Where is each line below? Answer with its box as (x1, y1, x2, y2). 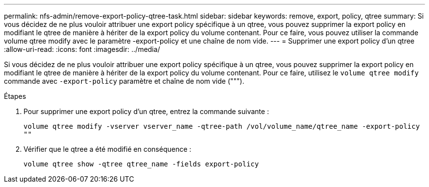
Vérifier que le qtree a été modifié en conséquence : (24, 145, 191, 153)
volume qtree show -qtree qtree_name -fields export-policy (24, 160, 259, 168)
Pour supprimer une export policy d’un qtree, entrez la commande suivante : (24, 107, 269, 116)
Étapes (4, 92, 26, 100)
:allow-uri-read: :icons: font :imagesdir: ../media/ (4, 45, 160, 53)
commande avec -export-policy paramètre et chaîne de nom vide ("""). (4, 77, 244, 85)
